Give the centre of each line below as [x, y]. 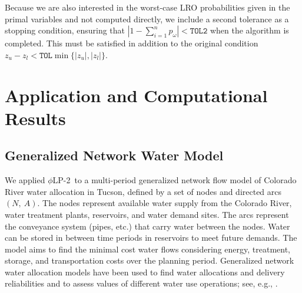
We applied [25, 180]
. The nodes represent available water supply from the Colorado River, [165, 203]
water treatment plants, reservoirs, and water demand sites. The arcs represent [147, 214]
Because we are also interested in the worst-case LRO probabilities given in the [147, 7]
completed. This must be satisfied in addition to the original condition [132, 43]
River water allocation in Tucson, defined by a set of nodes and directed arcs [143, 191]
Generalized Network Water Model [114, 155]
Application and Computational [136, 95]
